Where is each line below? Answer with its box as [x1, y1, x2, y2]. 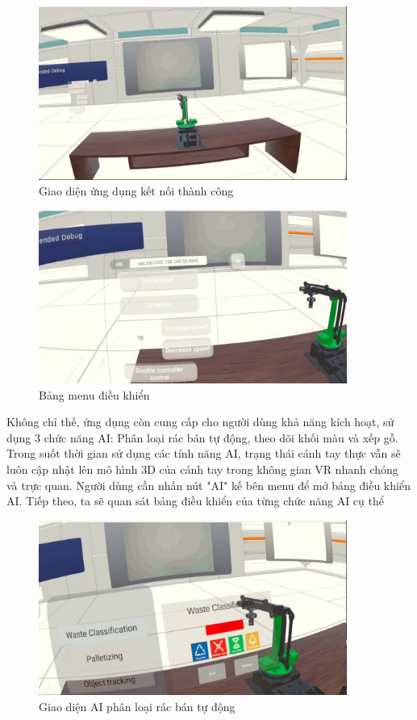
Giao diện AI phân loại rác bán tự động [39, 697, 236, 714]
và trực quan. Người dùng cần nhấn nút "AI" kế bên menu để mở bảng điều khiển [6, 476, 411, 493]
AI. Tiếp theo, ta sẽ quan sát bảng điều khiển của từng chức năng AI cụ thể [6, 492, 384, 509]
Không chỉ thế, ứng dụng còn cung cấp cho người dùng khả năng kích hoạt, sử [6, 413, 394, 430]
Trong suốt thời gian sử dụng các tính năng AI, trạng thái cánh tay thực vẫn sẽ [6, 445, 401, 462]
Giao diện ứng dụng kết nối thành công [39, 182, 234, 199]
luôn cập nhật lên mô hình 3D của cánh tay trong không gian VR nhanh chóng [6, 461, 398, 478]
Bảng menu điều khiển [39, 386, 150, 403]
